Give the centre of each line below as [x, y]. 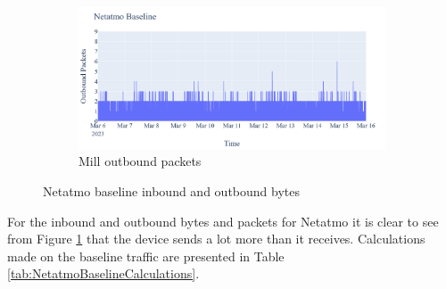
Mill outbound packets [140, 161]
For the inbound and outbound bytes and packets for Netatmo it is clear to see [223, 221]
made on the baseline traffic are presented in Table [146, 256]
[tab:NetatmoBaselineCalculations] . [103, 273]
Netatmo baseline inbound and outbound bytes [171, 191]
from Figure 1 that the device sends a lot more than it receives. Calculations [216, 239]
